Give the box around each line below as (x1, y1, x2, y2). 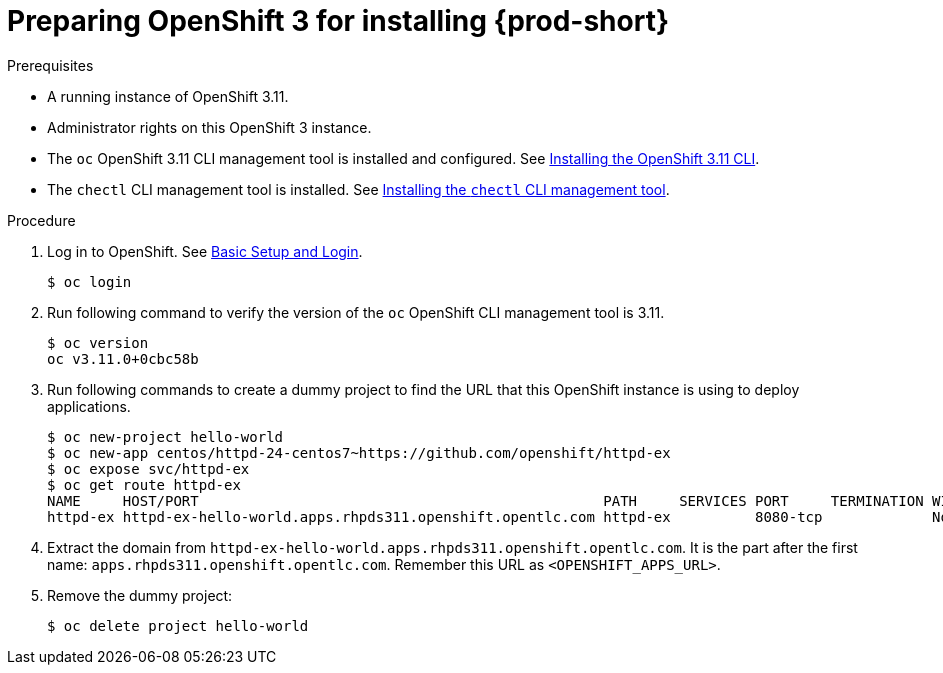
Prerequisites (7, 56, 94, 74)
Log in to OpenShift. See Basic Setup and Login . (47, 242, 363, 260)
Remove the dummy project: (47, 586, 233, 604)
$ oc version (47, 334, 149, 351)
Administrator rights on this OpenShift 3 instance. (47, 118, 372, 136)
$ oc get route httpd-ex (47, 476, 241, 493)
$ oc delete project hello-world (47, 617, 309, 634)
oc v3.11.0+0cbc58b (47, 350, 199, 367)
